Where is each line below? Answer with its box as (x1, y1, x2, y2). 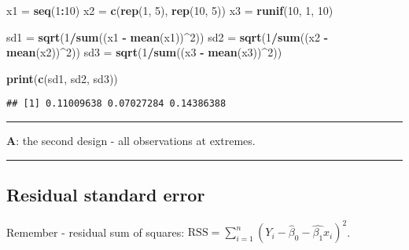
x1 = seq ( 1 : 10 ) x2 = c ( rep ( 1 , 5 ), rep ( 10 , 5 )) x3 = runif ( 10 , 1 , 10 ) (6, 2, 333, 18)
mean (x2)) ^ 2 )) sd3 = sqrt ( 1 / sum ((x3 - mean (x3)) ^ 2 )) (6, 44, 282, 60)
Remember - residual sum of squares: (6, 223, 185, 240)
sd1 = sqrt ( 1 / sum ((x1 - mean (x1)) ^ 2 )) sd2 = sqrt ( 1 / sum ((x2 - (6, 28, 329, 45)
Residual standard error (6, 183, 205, 207)
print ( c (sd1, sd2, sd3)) (6, 70, 118, 86)
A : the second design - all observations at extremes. (6, 132, 256, 149)
